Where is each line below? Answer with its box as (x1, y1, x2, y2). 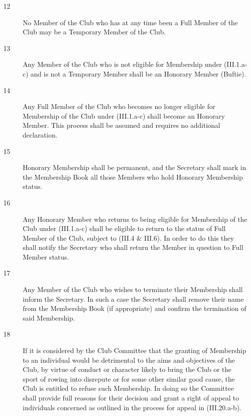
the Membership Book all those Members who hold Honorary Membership (23, 171, 243, 182)
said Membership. (23, 312, 75, 323)
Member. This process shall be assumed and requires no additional (23, 120, 221, 130)
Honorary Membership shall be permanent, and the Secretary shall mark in (23, 162, 246, 172)
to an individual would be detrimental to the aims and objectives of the (23, 354, 235, 365)
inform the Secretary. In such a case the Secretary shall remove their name (23, 293, 244, 304)
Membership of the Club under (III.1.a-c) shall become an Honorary (23, 110, 225, 121)
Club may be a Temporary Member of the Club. (23, 27, 166, 37)
